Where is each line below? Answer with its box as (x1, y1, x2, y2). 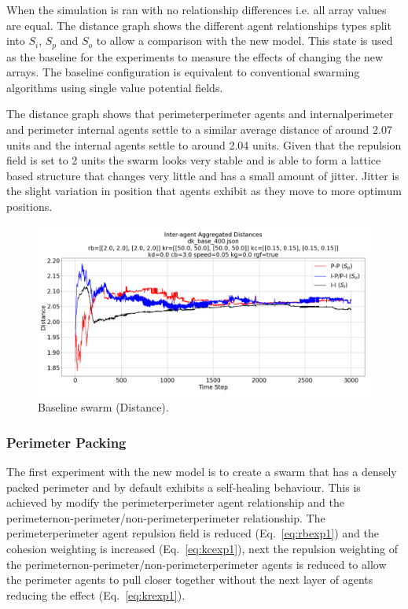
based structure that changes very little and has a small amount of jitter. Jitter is (6, 167, 399, 183)
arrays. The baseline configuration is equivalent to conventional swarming (6, 64, 360, 80)
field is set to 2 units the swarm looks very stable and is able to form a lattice (6, 152, 381, 168)
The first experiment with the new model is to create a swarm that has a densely (6, 463, 397, 479)
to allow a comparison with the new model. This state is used (96, 32, 393, 49)
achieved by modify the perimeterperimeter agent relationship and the (6, 494, 345, 511)
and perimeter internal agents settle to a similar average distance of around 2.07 (6, 121, 392, 138)
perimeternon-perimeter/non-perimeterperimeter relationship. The (6, 509, 325, 526)
